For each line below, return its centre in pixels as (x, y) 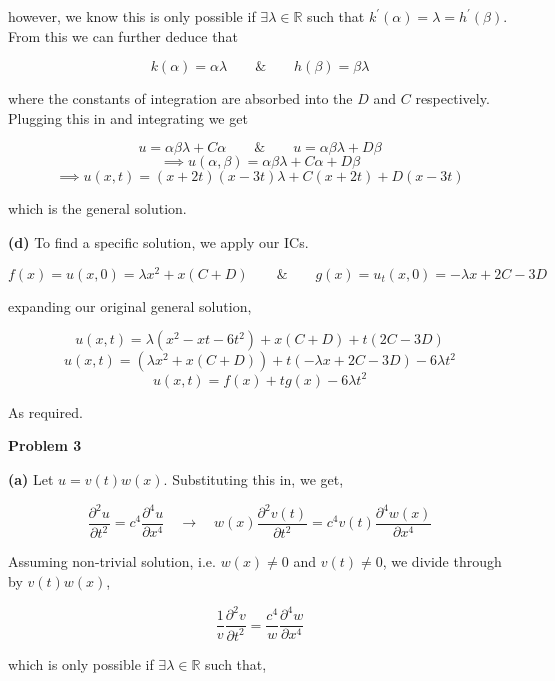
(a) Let (31, 478)
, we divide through (442, 561)
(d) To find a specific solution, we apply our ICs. (158, 241)
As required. (45, 411)
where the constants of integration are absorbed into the (180, 98)
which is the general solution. (97, 208)
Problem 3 (45, 445)
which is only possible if (81, 663)
